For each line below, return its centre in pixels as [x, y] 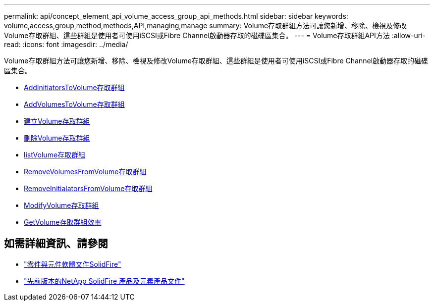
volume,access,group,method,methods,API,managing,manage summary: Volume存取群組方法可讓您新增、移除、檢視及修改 [206, 25]
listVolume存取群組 [55, 155]
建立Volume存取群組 [57, 121]
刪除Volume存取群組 [57, 138]
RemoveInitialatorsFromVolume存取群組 [88, 188]
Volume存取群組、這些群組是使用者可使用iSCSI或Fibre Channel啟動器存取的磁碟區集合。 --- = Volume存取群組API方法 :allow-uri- [215, 35]
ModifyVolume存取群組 [61, 205]
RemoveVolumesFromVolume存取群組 [85, 172]
